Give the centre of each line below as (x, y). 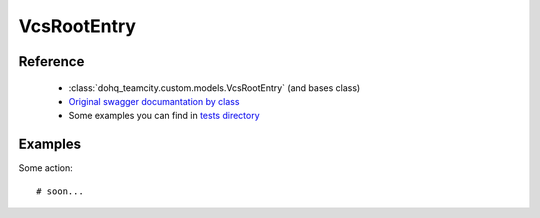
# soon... (60, 191)
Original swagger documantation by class (154, 101)
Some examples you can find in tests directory (164, 116)
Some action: (46, 168)
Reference (51, 61)
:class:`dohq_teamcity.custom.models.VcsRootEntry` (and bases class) (214, 87)
